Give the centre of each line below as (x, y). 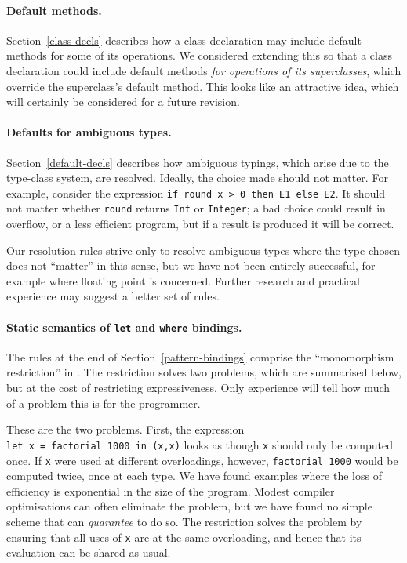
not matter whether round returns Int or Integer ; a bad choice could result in (196, 208)
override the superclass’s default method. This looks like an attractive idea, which (203, 86)
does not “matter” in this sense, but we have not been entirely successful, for (191, 265)
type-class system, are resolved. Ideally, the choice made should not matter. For (197, 178)
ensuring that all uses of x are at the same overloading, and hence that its (184, 537)
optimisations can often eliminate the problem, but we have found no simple (189, 506)
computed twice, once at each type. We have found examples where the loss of (194, 476)
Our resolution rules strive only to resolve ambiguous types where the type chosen (203, 250)
